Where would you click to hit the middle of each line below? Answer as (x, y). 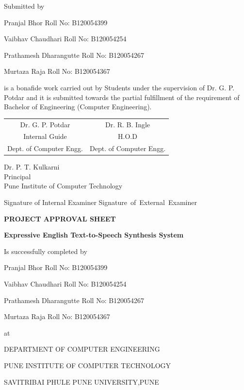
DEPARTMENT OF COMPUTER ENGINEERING (82, 349)
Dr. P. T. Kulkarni (32, 167)
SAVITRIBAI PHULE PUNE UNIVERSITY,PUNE (81, 382)
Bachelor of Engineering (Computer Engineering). (78, 107)
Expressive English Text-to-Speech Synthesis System (94, 235)
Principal (17, 176)
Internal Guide (45, 136)
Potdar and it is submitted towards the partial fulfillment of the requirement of (122, 97)
